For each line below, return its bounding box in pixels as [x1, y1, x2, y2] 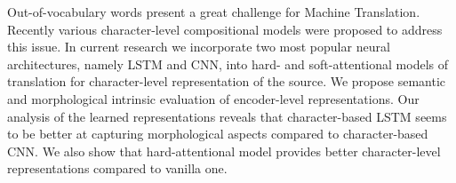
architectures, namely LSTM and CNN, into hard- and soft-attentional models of [7, 54, 449, 73]
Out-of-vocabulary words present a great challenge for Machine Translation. [7, 3, 420, 20]
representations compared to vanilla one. [7, 159, 228, 178]
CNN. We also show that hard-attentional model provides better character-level [7, 141, 441, 160]
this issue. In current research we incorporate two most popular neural [7, 37, 390, 56]
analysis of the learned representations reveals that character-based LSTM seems [7, 107, 447, 125]
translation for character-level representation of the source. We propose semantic [7, 72, 446, 91]
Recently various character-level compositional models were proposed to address [7, 20, 443, 38]
